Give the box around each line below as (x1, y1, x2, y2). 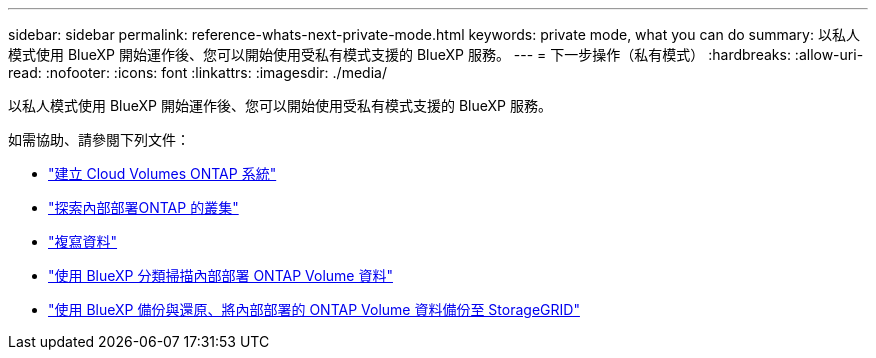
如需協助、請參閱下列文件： (8, 131, 190, 148)
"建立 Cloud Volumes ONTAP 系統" (48, 165, 277, 182)
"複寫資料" (48, 233, 118, 250)
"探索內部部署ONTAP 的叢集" (48, 199, 239, 216)
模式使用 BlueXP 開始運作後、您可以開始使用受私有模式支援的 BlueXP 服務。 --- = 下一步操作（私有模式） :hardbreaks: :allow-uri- (8, 46, 864, 63)
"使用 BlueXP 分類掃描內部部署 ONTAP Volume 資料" (48, 267, 393, 284)
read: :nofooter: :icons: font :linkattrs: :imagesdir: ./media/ (8, 64, 387, 81)
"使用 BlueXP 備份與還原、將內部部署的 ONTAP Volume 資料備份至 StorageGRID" (48, 301, 580, 318)
